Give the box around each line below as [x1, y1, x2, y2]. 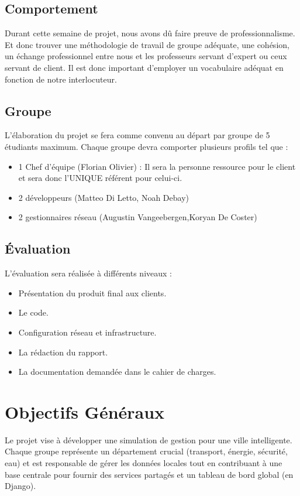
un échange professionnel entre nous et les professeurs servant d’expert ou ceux [5, 50, 287, 62]
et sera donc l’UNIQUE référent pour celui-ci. [18, 172, 182, 184]
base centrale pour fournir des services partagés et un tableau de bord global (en [5, 468, 294, 480]
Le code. [18, 306, 49, 319]
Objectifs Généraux [5, 399, 165, 423]
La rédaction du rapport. [18, 346, 108, 358]
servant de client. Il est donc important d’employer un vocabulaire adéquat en [5, 61, 284, 73]
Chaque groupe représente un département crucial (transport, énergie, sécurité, [5, 445, 288, 457]
